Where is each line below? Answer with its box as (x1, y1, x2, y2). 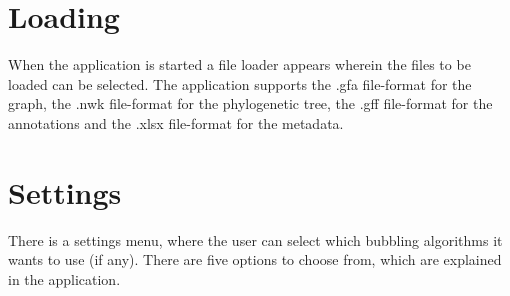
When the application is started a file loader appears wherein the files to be (8, 54, 471, 75)
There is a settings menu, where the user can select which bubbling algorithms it (8, 229, 503, 250)
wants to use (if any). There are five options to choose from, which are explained (8, 249, 502, 270)
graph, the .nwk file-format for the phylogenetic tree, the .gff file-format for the (8, 93, 493, 114)
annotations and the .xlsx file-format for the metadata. (8, 112, 344, 133)
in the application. (8, 268, 121, 289)
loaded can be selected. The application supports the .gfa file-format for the (8, 73, 472, 94)
